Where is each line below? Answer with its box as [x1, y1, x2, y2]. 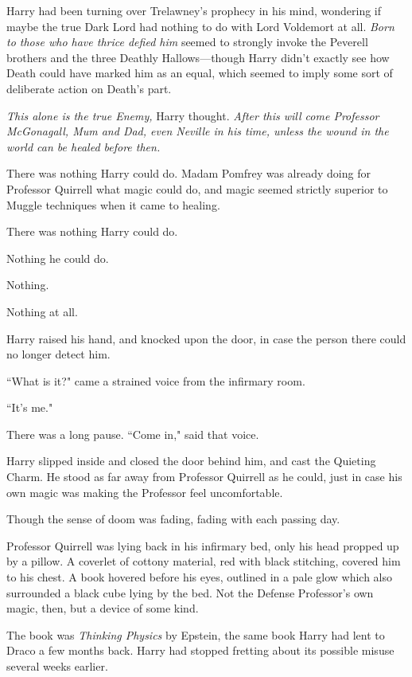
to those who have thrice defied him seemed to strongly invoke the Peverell [6, 33, 368, 50]
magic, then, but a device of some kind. [6, 600, 199, 616]
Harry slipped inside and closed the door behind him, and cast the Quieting [6, 452, 376, 469]
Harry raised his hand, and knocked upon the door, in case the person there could [6, 330, 406, 346]
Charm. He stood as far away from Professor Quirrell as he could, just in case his [6, 468, 402, 485]
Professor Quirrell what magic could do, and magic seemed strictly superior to [6, 180, 388, 197]
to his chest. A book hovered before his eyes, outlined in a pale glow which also [6, 569, 392, 585]
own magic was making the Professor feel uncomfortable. [6, 483, 283, 500]
